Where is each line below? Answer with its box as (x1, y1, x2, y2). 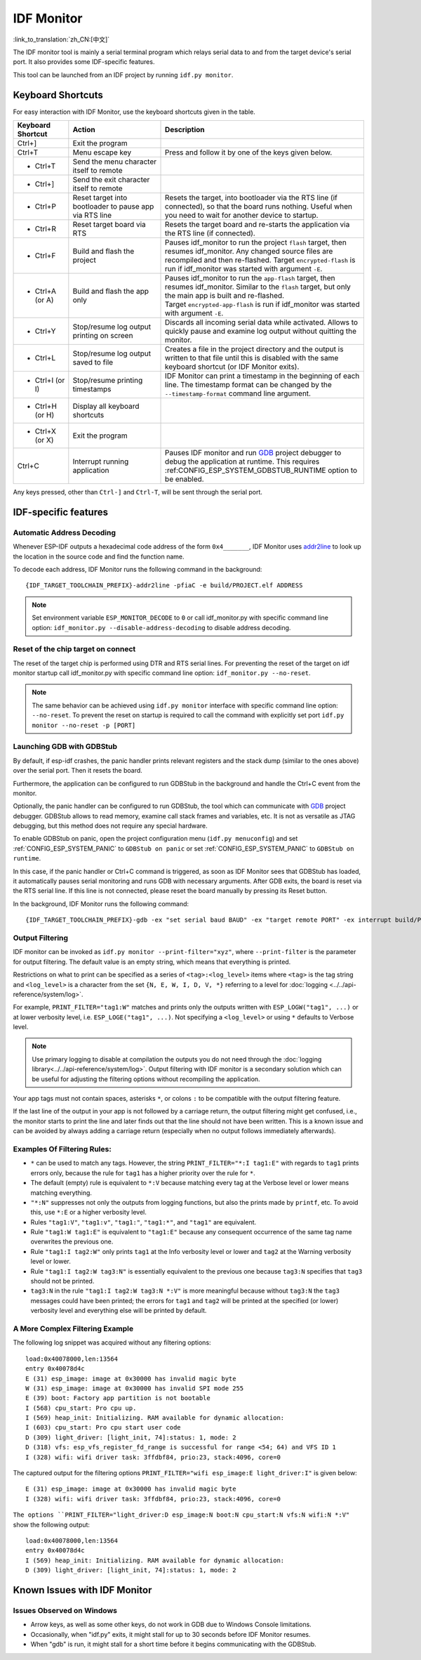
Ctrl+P (34, 202, 56, 211)
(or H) (34, 410, 55, 420)
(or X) (34, 436, 54, 445)
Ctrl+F (34, 251, 56, 261)
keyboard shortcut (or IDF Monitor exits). (165, 362, 300, 372)
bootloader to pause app (72, 202, 154, 211)
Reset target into (72, 193, 128, 203)
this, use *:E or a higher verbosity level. (30, 1208, 147, 1217)
